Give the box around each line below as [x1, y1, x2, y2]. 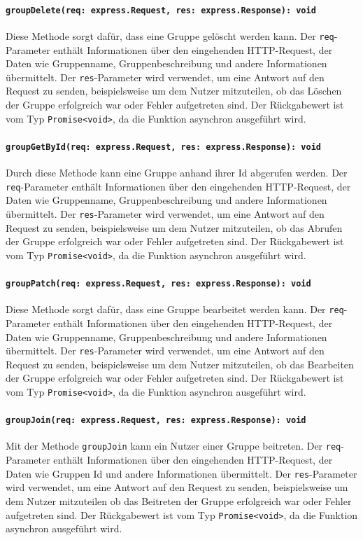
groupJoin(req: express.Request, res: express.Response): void [6, 415, 306, 426]
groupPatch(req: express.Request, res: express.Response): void [6, 279, 311, 289]
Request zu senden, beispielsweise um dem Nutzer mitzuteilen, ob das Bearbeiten [6, 356, 354, 371]
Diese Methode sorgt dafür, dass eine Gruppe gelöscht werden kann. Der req [6, 28, 334, 43]
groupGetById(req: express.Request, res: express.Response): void [6, 141, 322, 152]
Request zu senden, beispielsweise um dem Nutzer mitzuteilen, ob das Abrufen [6, 220, 343, 235]
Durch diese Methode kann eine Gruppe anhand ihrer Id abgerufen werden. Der [6, 165, 348, 180]
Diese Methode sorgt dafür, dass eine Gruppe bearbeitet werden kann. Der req [6, 302, 344, 317]
